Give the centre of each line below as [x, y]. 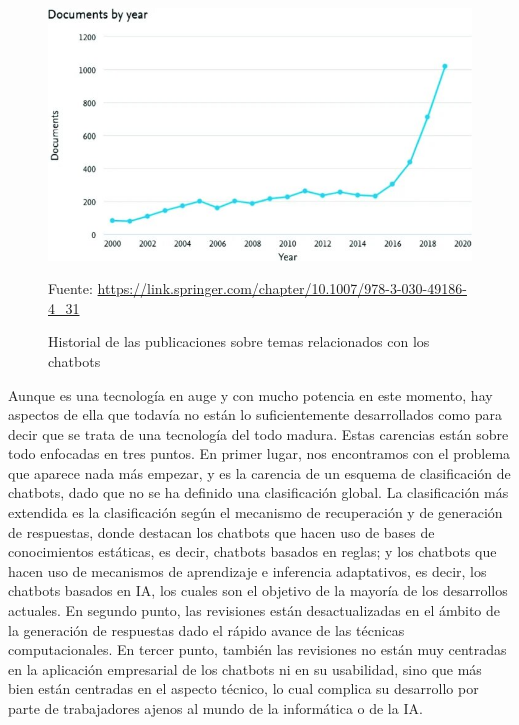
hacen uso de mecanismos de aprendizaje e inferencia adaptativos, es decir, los [247, 570]
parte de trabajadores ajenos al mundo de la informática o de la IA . [215, 708]
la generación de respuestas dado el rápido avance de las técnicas [206, 629]
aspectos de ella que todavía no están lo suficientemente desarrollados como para [255, 414]
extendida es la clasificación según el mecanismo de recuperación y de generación [255, 512]
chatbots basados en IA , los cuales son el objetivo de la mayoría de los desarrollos [258, 590]
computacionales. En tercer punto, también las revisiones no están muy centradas [257, 649]
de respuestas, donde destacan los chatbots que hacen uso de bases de [221, 531]
